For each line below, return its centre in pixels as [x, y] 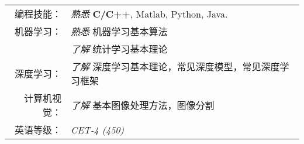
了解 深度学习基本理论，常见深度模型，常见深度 [175, 66]
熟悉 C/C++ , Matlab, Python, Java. [149, 14]
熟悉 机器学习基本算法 [119, 31]
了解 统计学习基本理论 [119, 49]
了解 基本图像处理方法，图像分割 [143, 105]
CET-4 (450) [98, 129]
